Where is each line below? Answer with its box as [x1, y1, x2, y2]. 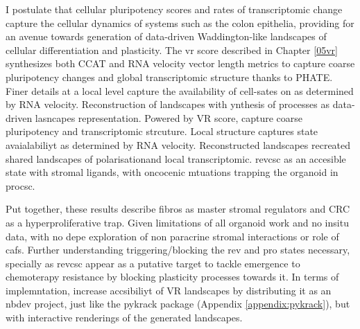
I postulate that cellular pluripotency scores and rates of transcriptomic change [6, 2, 343, 16]
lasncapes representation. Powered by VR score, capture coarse [35, 110, 303, 125]
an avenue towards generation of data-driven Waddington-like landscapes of [6, 29, 327, 44]
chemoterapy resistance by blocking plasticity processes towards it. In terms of [6, 269, 339, 284]
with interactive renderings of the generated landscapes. [6, 310, 243, 325]
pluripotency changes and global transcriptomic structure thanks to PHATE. [6, 69, 333, 84]
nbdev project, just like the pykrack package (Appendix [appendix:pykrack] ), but [6, 296, 350, 311]
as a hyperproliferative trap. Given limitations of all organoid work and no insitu [6, 215, 349, 229]
